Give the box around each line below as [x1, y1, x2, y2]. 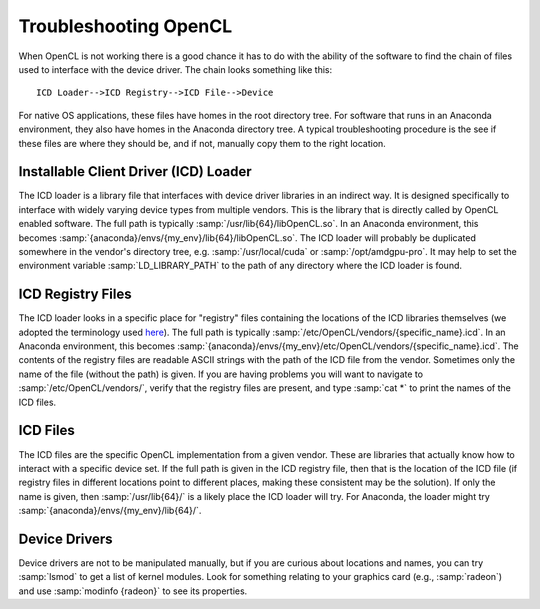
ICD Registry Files [18, 286, 132, 303]
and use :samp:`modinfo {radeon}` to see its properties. [18, 585, 248, 597]
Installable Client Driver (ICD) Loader [18, 163, 252, 180]
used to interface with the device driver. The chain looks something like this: [18, 63, 333, 75]
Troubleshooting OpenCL [18, 15, 233, 37]
